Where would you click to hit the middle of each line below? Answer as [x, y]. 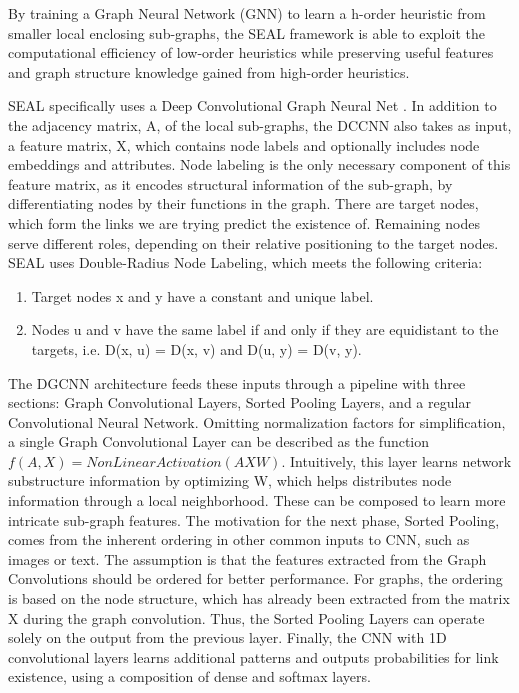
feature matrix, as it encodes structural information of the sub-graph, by [230, 183]
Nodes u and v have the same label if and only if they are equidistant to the [265, 329]
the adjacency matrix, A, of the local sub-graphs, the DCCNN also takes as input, [260, 124]
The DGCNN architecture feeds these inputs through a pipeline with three [237, 382]
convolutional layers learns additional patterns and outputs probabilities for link [253, 656]
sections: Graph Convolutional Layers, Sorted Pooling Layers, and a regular [239, 402]
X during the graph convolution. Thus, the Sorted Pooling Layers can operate [246, 617]
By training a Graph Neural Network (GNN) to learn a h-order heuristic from [247, 13]
